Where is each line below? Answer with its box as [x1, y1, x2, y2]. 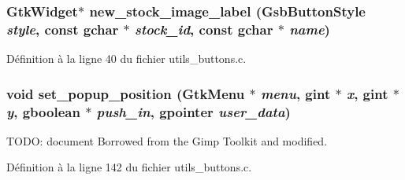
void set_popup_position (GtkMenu [6, 83, 245, 103]
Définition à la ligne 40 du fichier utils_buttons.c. [6, 50, 247, 67]
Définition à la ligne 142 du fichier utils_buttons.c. [6, 159, 252, 175]
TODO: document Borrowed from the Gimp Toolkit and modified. [6, 132, 328, 149]
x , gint [346, 83, 388, 103]
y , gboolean [6, 101, 80, 121]
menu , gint [260, 83, 331, 103]
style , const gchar [6, 19, 119, 39]
